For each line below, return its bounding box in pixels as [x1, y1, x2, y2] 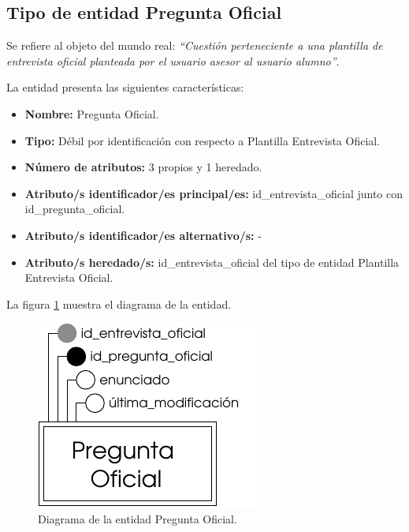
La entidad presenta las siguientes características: [6, 79, 244, 96]
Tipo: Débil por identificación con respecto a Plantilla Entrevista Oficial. [24, 132, 381, 148]
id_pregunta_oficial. [24, 200, 125, 217]
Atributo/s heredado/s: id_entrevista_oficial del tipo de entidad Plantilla [24, 253, 400, 270]
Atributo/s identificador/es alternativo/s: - [24, 227, 262, 243]
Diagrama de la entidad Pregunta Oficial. [38, 510, 237, 526]
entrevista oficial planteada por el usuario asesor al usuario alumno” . [6, 52, 340, 69]
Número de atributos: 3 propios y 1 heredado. [24, 159, 262, 175]
